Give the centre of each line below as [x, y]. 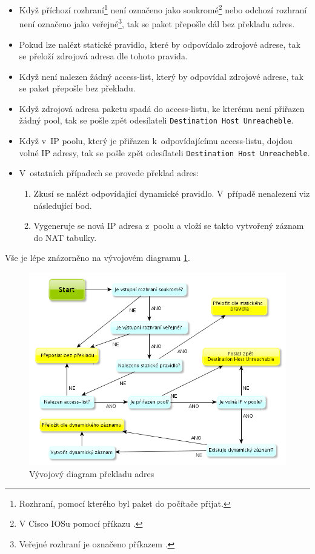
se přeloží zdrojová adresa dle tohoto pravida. [103, 56]
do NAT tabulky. [65, 237]
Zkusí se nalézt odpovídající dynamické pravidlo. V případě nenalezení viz [172, 193]
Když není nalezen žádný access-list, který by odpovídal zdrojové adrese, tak [161, 76]
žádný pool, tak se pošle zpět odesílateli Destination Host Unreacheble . [156, 120]
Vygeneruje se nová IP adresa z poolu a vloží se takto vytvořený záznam [169, 226]
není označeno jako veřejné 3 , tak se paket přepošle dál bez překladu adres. [157, 23]
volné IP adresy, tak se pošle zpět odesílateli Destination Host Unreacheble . [164, 152]
